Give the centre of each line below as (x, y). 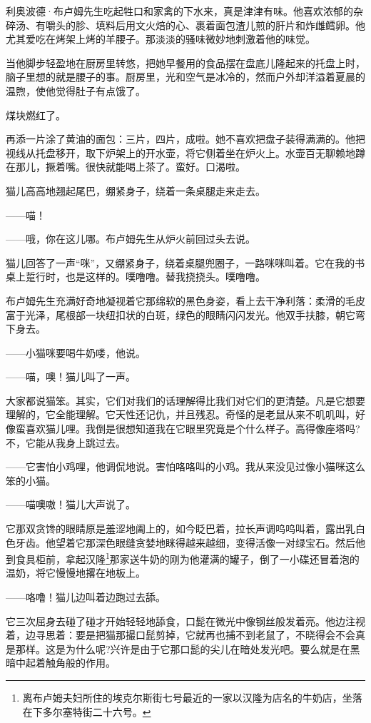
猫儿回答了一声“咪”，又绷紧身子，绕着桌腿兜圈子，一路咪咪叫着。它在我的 (181, 262)
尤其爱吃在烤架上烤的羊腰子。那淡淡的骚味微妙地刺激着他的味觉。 (161, 39)
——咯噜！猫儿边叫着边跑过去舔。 (86, 597)
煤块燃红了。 (36, 115)
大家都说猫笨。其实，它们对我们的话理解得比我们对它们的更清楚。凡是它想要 (185, 400)
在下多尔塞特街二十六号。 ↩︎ (87, 711)
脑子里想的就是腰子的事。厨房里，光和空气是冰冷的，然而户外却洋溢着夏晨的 (185, 77)
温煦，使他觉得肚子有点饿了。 (76, 90)
